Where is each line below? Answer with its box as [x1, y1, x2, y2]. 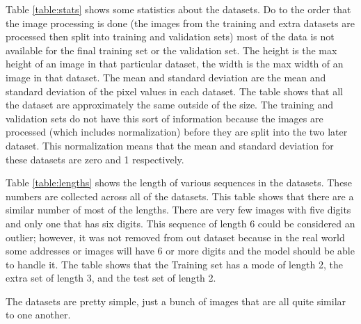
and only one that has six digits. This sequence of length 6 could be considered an [6, 216, 355, 230]
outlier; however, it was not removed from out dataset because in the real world [6, 229, 345, 244]
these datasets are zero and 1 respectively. [6, 152, 184, 166]
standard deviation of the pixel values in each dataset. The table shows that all [6, 83, 343, 98]
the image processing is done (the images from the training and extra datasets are [6, 15, 355, 30]
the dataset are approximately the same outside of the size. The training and [6, 97, 333, 112]
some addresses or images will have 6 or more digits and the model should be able [6, 243, 355, 258]
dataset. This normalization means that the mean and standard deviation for [6, 138, 334, 152]
